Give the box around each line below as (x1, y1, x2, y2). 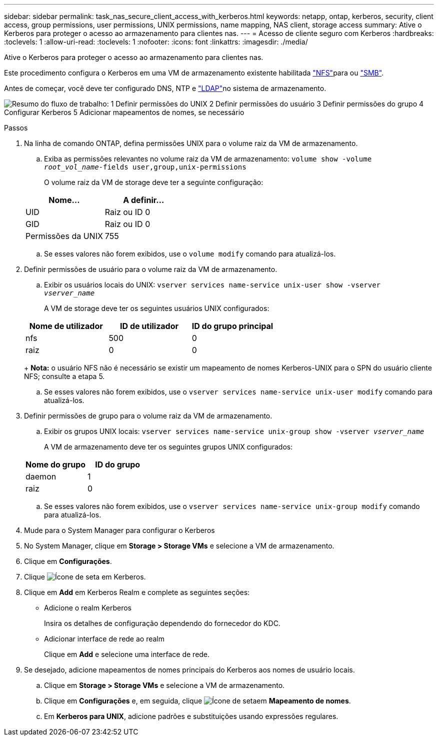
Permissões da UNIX (25, 231, 103, 241)
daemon (25, 471, 56, 481)
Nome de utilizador (29, 321, 103, 331)
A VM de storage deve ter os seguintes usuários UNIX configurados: (44, 304, 269, 312)
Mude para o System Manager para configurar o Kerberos (24, 526, 215, 534)
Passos (4, 123, 28, 132)
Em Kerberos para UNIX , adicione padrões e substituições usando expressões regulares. (44, 712, 338, 720)
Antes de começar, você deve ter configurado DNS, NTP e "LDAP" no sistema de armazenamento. (4, 84, 326, 92)
